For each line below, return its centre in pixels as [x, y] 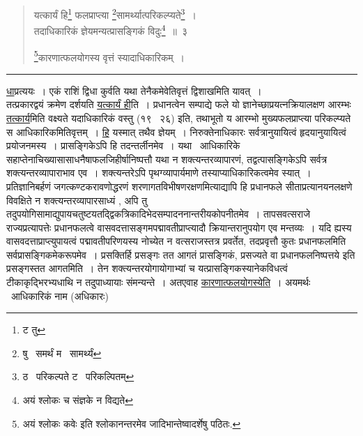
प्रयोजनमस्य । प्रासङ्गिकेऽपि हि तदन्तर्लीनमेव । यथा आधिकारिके [123, 145]
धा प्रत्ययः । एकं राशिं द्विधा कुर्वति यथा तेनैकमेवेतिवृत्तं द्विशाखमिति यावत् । [134, 90]
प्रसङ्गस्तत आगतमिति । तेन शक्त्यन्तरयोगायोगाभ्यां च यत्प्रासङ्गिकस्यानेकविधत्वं [147, 268]
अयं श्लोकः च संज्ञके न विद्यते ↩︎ [78, 400]
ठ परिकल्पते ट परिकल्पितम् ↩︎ [78, 376]
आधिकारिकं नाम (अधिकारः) [60, 295]
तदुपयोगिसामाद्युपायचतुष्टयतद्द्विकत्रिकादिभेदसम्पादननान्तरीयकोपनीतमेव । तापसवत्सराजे [159, 214]
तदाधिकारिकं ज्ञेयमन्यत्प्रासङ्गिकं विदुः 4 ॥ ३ [111, 30]
